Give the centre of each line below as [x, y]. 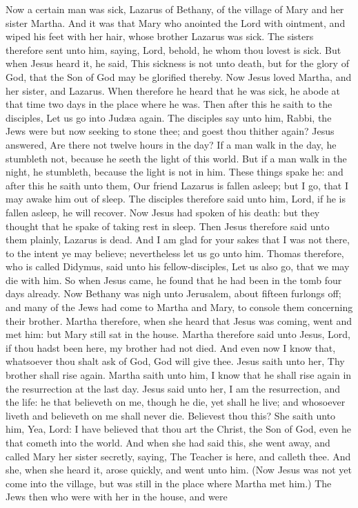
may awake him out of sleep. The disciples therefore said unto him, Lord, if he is [176, 199]
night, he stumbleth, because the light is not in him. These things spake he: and [175, 172]
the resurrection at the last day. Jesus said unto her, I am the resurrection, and [173, 388]
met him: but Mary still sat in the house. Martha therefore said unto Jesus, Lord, [178, 334]
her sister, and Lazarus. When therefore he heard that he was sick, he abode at [173, 90]
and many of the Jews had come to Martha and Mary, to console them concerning [179, 307]
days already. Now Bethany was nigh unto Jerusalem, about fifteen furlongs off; [173, 293]
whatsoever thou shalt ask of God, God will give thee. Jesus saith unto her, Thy [175, 361]
